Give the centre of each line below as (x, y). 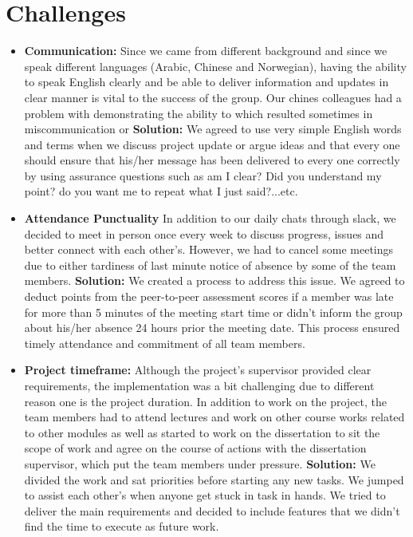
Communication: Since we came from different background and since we (206, 51)
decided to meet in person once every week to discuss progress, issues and (204, 233)
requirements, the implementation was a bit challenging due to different (199, 385)
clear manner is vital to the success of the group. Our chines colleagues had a (213, 97)
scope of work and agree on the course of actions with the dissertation (195, 448)
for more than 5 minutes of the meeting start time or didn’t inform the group (213, 312)
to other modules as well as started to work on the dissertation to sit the (202, 432)
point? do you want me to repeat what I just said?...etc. (161, 191)
